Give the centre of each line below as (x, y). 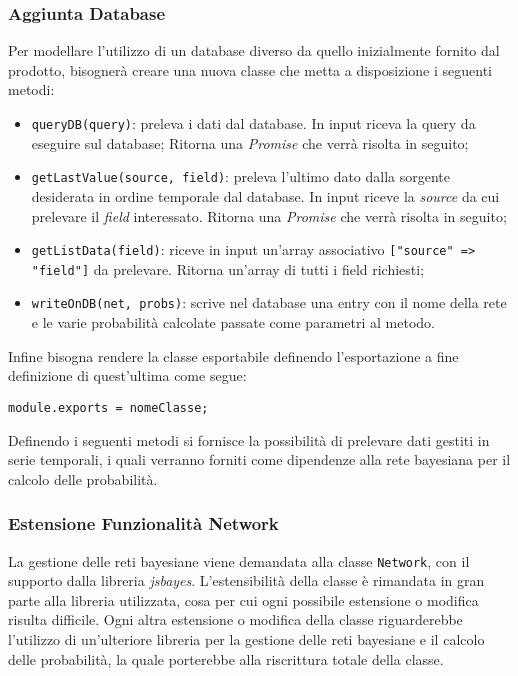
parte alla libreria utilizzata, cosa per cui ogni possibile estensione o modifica (243, 599)
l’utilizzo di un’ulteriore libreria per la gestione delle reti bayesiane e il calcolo (246, 638)
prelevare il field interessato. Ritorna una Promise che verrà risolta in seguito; (269, 215)
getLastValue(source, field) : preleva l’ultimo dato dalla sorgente (241, 176)
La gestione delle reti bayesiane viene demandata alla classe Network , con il (239, 560)
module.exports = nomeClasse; (108, 407)
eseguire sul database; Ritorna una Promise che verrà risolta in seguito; (250, 142)
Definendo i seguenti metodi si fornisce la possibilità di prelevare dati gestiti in (249, 439)
